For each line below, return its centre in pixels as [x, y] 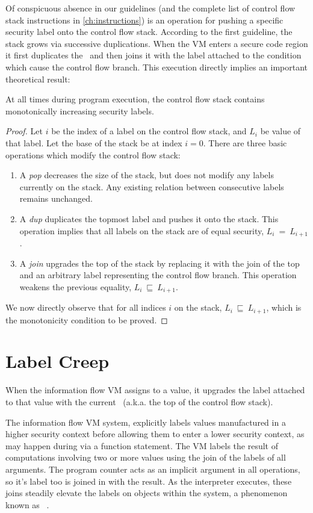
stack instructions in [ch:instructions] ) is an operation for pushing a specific [144, 20]
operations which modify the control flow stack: [93, 154]
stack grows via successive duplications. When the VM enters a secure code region [157, 43]
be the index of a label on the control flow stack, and [149, 131]
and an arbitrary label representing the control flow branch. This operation [158, 275]
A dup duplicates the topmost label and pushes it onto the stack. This [149, 218]
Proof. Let [24, 131]
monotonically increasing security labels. [80, 110]
